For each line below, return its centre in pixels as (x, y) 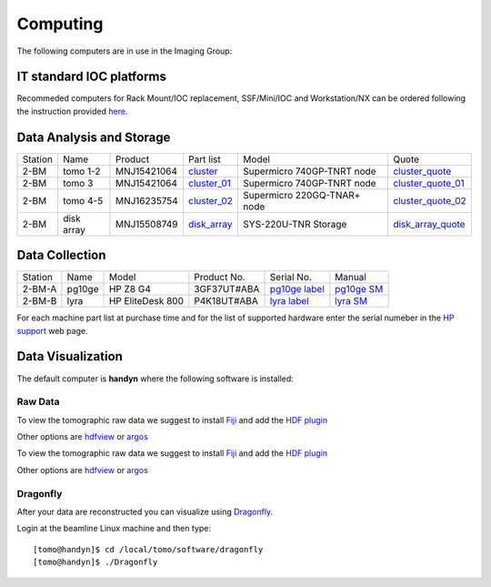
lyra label (289, 301)
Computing (60, 24)
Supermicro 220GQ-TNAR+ (301, 195)
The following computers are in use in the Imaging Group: (125, 51)
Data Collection (61, 255)
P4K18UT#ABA (226, 301)
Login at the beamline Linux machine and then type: (114, 529)
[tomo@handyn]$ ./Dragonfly (95, 562)
